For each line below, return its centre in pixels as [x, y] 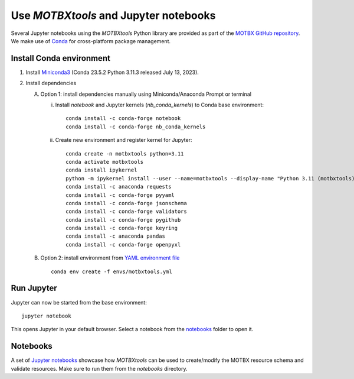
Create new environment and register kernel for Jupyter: [124, 140]
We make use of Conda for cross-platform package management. [91, 41]
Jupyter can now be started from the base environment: [79, 302]
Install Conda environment [60, 58]
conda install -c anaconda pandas [115, 236]
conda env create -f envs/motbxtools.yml [112, 271]
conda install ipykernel [101, 170]
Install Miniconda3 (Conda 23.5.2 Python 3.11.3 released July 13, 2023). [112, 72]
